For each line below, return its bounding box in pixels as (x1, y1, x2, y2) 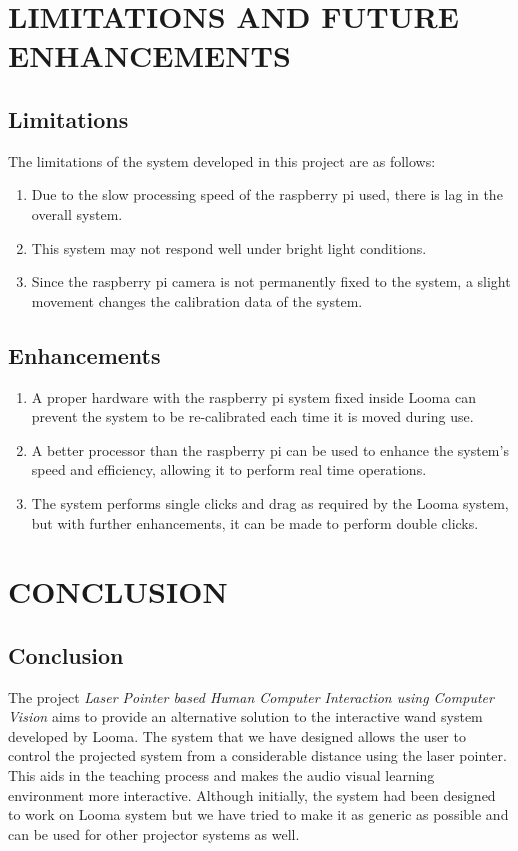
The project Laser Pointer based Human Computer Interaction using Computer (8, 686, 494, 707)
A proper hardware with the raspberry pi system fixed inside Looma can (31, 386, 476, 407)
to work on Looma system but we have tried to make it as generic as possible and (8, 804, 509, 825)
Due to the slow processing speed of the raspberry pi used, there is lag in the (31, 184, 503, 205)
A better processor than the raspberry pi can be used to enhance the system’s (31, 439, 509, 460)
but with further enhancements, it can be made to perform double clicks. (31, 512, 479, 533)
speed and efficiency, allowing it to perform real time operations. (31, 459, 427, 480)
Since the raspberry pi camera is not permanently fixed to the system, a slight (31, 271, 511, 292)
